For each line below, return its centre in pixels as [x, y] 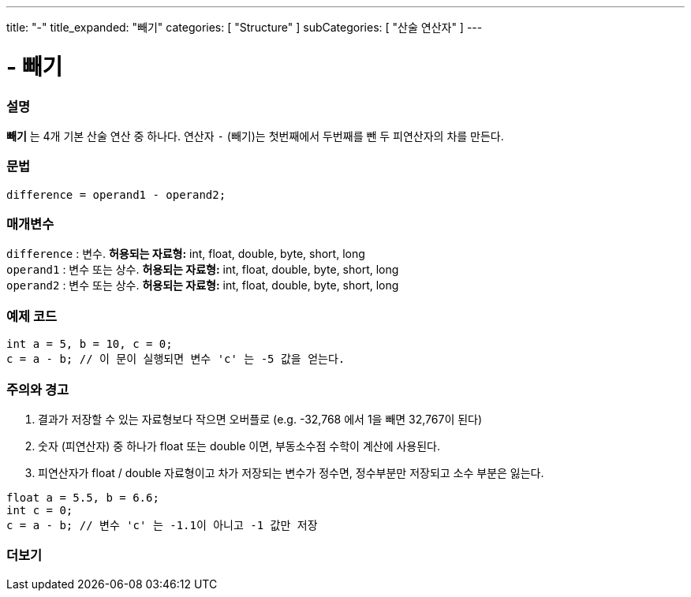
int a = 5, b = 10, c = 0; [90, 344]
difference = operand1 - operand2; [116, 194]
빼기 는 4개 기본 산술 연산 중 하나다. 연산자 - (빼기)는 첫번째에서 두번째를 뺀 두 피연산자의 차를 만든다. [255, 136]
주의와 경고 [38, 389]
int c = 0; [40, 510]
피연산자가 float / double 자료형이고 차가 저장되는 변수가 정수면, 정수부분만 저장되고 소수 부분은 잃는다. [291, 472]
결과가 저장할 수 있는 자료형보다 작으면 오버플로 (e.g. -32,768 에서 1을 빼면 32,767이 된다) [260, 419]
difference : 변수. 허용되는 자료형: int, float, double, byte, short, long [186, 254]
